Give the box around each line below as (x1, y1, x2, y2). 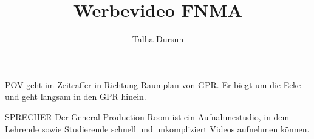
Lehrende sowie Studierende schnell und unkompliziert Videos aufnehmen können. (5, 122, 310, 135)
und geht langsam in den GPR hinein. (5, 90, 146, 103)
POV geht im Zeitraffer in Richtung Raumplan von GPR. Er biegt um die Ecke (5, 78, 301, 91)
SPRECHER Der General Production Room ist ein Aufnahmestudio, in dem (5, 110, 290, 123)
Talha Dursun (132, 33, 184, 45)
